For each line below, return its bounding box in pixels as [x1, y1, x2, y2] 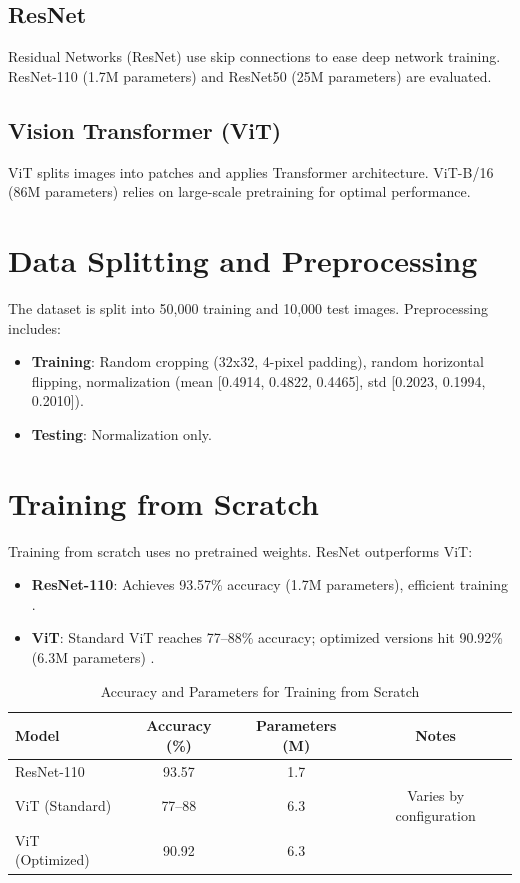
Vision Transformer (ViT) [8, 114, 282, 145]
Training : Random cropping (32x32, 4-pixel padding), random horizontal [31, 351, 484, 372]
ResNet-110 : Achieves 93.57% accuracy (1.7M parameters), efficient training [31, 574, 508, 595]
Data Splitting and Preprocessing [8, 239, 478, 280]
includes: [8, 317, 61, 338]
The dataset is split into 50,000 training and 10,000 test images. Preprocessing [8, 297, 488, 318]
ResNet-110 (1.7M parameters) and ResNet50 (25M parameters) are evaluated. [8, 65, 492, 86]
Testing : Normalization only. [31, 423, 212, 444]
